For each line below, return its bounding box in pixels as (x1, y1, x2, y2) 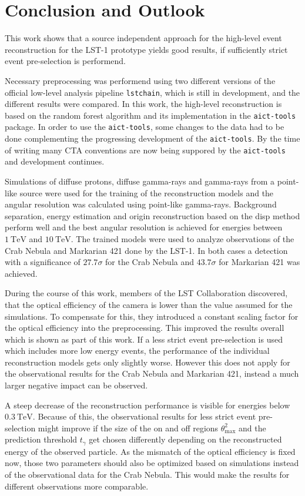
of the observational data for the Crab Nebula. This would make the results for (5, 468, 290, 481)
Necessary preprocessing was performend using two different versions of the (5, 74, 276, 86)
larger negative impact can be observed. (5, 379, 148, 391)
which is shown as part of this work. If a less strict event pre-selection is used (5, 333, 283, 345)
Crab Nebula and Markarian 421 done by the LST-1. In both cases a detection (5, 244, 288, 256)
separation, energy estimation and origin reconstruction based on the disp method (5, 209, 300, 222)
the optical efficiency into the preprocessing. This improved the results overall (5, 321, 284, 334)
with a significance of (5, 256, 81, 268)
